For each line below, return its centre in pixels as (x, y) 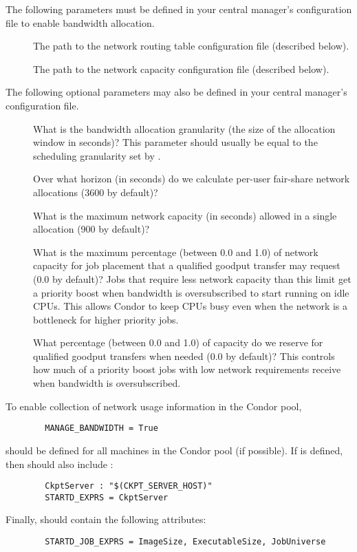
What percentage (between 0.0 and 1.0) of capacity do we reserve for (178, 342)
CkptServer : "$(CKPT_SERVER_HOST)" (129, 486)
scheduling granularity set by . (97, 155)
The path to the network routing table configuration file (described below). (191, 46)
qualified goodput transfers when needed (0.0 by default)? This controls (184, 355)
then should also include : (60, 464)
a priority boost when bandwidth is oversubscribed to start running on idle (191, 292)
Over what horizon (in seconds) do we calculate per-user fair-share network (192, 179)
